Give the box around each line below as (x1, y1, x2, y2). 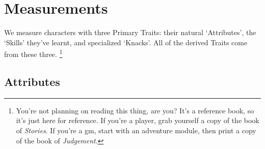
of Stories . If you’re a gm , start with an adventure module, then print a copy (16, 125, 256, 135)
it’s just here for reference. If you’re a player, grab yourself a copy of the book (16, 115, 259, 126)
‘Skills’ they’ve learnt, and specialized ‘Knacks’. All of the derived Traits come (4, 37, 248, 47)
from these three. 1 (4, 47, 63, 59)
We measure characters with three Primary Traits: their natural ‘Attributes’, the (4, 27, 256, 38)
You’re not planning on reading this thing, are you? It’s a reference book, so (16, 105, 254, 115)
